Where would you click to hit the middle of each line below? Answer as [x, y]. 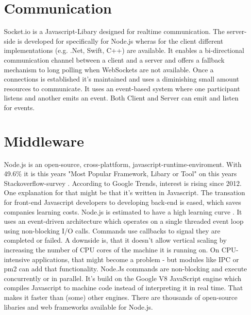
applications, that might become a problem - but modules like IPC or [135, 259]
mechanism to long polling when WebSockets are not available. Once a [109, 69]
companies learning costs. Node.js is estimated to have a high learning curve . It [123, 211]
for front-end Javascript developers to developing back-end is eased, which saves [123, 202]
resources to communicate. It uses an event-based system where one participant [122, 88]
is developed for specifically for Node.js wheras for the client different [120, 41]
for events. [19, 107]
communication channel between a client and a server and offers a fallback [114, 59]
